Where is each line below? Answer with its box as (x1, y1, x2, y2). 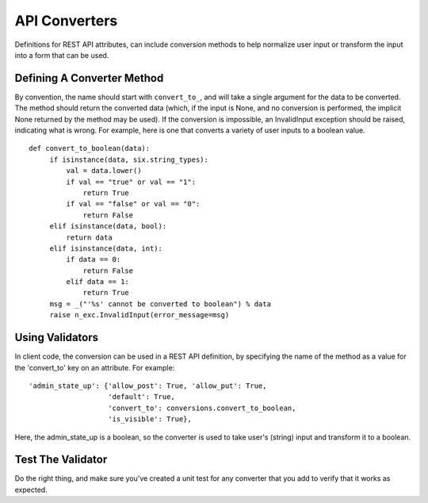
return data (66, 232, 113, 242)
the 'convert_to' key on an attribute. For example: (14, 363, 175, 372)
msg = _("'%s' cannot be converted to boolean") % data (49, 299, 271, 309)
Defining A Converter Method (14, 71, 164, 85)
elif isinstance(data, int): (49, 244, 162, 253)
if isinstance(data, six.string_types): (49, 155, 209, 164)
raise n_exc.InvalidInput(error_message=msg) (49, 310, 230, 320)
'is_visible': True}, (108, 415, 192, 424)
